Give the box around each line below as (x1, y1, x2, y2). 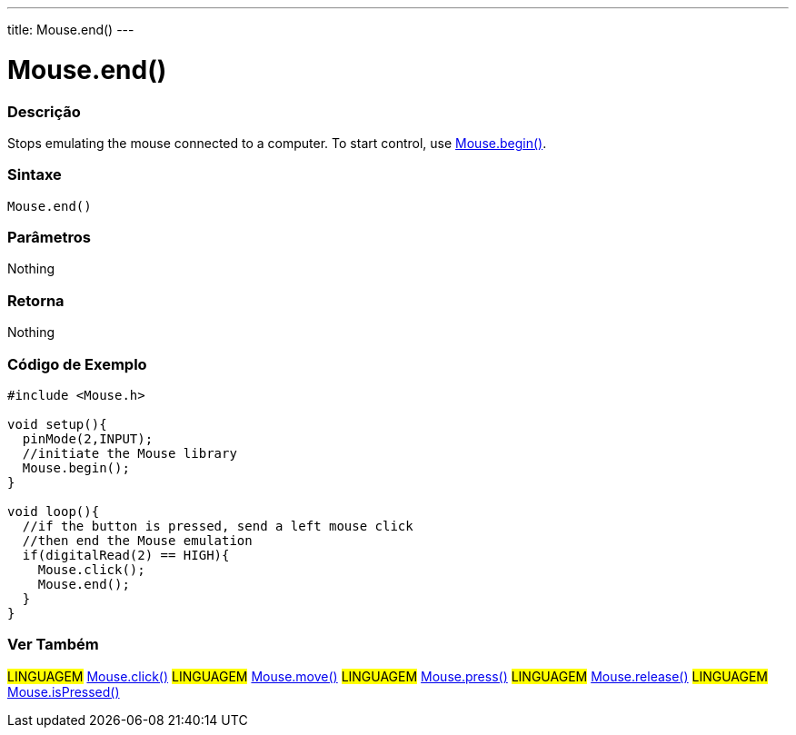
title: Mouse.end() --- (7, 22, 134, 37)
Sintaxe (7, 165, 62, 184)
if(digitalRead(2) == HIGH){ (22, 547, 230, 562)
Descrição (7, 102, 81, 121)
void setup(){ (7, 416, 107, 432)
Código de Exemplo (7, 354, 147, 373)
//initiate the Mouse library (22, 445, 237, 461)
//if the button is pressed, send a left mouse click (22, 518, 413, 533)
